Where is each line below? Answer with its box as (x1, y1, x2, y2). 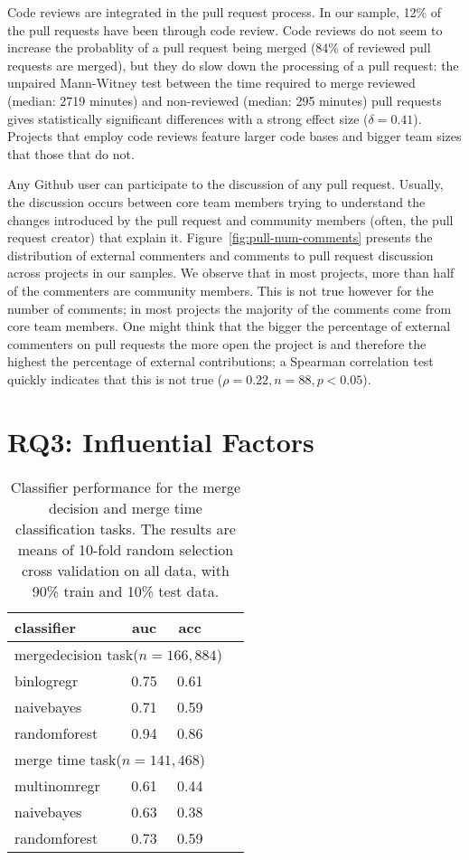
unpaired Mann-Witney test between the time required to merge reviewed (7, 73, 416, 92)
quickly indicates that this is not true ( (7, 369, 223, 388)
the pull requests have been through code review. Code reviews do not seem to (7, 20, 443, 39)
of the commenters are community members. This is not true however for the (7, 280, 434, 299)
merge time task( (14, 748, 122, 770)
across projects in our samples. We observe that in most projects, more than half (7, 263, 455, 282)
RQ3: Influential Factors (7, 422, 314, 459)
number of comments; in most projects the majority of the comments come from (7, 298, 452, 317)
